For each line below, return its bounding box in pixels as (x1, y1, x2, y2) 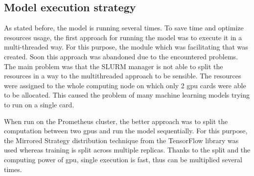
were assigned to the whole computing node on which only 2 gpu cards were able (4, 80, 246, 90)
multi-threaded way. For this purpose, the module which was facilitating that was (4, 42, 248, 52)
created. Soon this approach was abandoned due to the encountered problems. (4, 51, 238, 61)
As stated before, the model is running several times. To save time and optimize (4, 23, 244, 33)
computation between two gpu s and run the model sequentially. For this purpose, (4, 126, 248, 136)
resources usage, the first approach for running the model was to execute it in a (4, 32, 242, 42)
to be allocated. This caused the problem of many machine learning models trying (4, 90, 250, 100)
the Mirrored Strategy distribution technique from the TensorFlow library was (4, 135, 239, 145)
